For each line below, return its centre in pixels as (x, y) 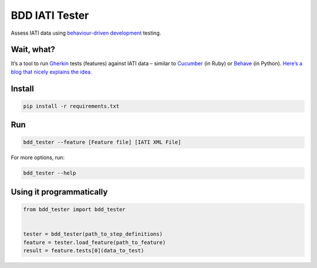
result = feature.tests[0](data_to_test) (84, 250)
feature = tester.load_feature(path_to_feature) (95, 242)
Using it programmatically (59, 192)
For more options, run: (38, 158)
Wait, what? (33, 50)
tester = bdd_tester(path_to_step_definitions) (93, 234)
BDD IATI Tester (50, 15)
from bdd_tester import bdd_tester (74, 210)
